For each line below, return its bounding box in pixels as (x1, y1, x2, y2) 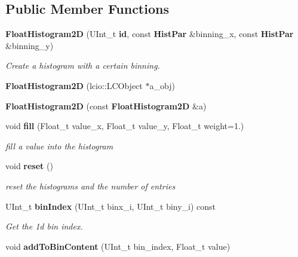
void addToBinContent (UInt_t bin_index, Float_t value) (5, 240, 231, 252)
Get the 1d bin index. (5, 220, 83, 232)
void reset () (5, 160, 53, 172)
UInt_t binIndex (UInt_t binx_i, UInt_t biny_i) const (5, 200, 216, 212)
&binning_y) (5, 39, 54, 51)
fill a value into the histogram (5, 139, 113, 152)
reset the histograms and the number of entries (5, 179, 176, 192)
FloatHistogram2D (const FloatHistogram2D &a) (5, 99, 207, 112)
